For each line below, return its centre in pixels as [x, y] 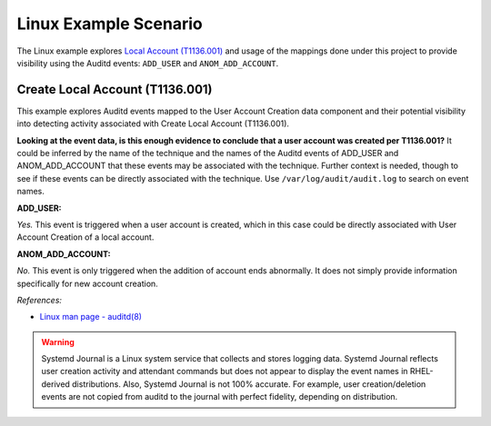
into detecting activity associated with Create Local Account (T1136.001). [153, 124]
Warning [58, 342]
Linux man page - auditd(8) [91, 317]
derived [55, 384]
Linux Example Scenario [110, 24]
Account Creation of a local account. [85, 237]
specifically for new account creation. [87, 283]
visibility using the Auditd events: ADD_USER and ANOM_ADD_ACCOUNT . [148, 63]
